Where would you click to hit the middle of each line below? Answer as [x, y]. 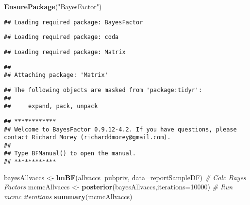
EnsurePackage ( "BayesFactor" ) [53, 6]
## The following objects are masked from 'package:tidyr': [103, 90]
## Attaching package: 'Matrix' [56, 75]
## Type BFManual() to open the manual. [70, 154]
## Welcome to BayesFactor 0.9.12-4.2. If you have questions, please [120, 129]
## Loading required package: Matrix [65, 52]
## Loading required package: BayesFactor [74, 22]
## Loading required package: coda [61, 37]
